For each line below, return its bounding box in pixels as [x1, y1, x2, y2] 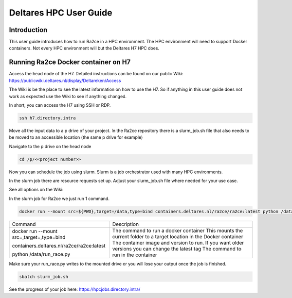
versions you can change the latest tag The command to [112, 245, 242, 252]
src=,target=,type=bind [12, 233, 66, 240]
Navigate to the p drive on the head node [9, 143, 91, 149]
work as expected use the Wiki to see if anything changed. [9, 93, 127, 99]
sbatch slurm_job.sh [19, 274, 68, 279]
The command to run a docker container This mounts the [112, 227, 243, 234]
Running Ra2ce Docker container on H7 [9, 58, 131, 66]
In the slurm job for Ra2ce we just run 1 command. [9, 196, 109, 201]
